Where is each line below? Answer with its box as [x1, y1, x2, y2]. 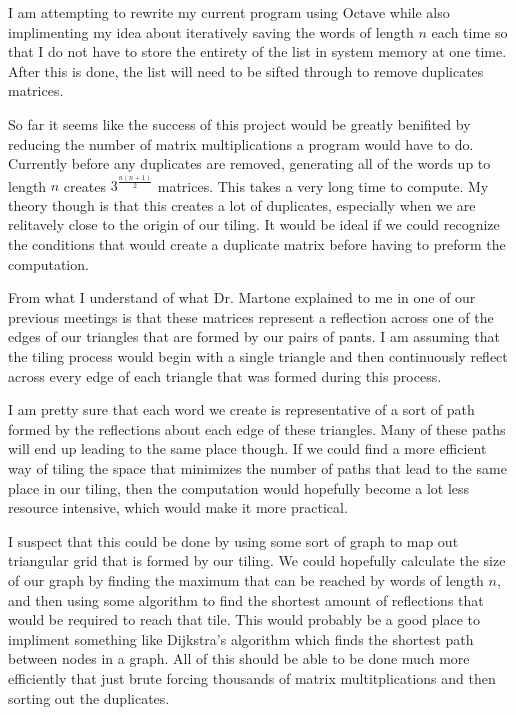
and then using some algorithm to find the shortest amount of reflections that [8, 589, 484, 610]
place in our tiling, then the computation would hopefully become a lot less [8, 477, 470, 498]
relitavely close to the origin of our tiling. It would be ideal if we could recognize [8, 214, 500, 235]
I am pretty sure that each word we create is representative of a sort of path [8, 399, 475, 420]
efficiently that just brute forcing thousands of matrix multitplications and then [8, 667, 496, 688]
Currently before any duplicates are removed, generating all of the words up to [8, 153, 491, 174]
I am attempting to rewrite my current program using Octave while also [8, 2, 450, 22]
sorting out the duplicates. [8, 687, 170, 708]
